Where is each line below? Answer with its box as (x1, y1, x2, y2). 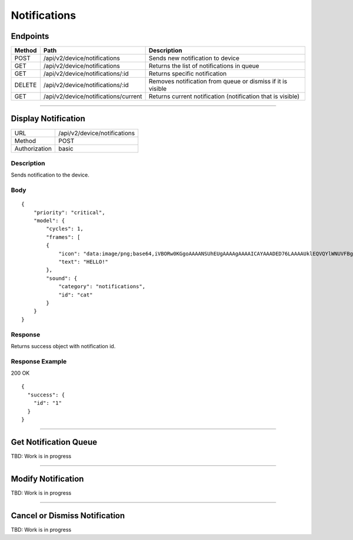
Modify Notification (11, 474, 84, 484)
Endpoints (11, 31, 49, 41)
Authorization (14, 144, 52, 152)
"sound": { (46, 275, 78, 282)
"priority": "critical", (33, 209, 105, 216)
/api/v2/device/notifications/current (43, 92, 142, 101)
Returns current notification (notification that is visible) (148, 92, 300, 101)
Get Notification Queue (11, 437, 97, 447)
